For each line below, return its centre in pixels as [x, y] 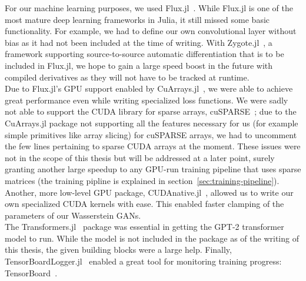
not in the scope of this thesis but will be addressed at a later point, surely [140, 157]
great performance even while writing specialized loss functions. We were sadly [147, 100]
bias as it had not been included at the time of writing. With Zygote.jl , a [139, 42]
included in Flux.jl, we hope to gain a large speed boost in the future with [139, 65]
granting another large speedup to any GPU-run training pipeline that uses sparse [153, 169]
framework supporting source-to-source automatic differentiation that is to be [144, 54]
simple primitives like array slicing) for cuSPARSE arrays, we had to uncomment [151, 134]
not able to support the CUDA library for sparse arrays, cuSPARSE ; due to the [151, 111]
